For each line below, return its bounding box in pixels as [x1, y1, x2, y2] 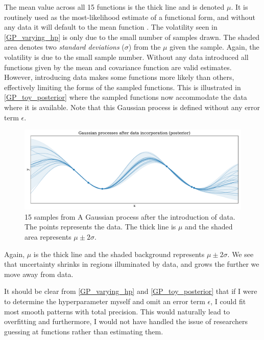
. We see [227, 248, 254, 259]
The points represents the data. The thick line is [25, 221, 176, 232]
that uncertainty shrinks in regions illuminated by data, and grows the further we [4, 259, 259, 269]
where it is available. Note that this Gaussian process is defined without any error [4, 101, 260, 112]
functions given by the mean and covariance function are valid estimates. [4, 61, 232, 72]
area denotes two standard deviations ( [4, 41, 125, 52]
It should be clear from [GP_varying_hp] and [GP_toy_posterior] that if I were [4, 286, 257, 296]
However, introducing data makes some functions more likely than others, [4, 72, 234, 82]
